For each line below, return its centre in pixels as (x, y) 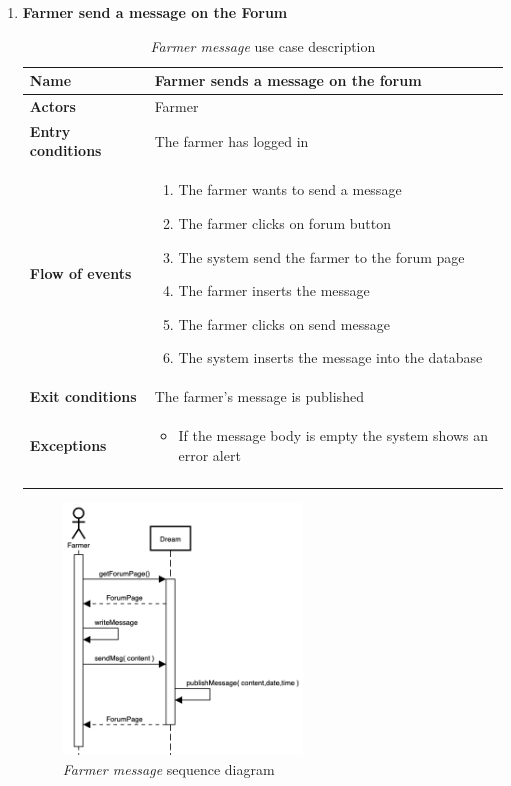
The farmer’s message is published (259, 396)
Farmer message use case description (263, 45)
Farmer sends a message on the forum (288, 80)
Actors (52, 106)
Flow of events (80, 273)
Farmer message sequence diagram (168, 768)
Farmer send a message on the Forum (155, 12)
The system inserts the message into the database (330, 357)
